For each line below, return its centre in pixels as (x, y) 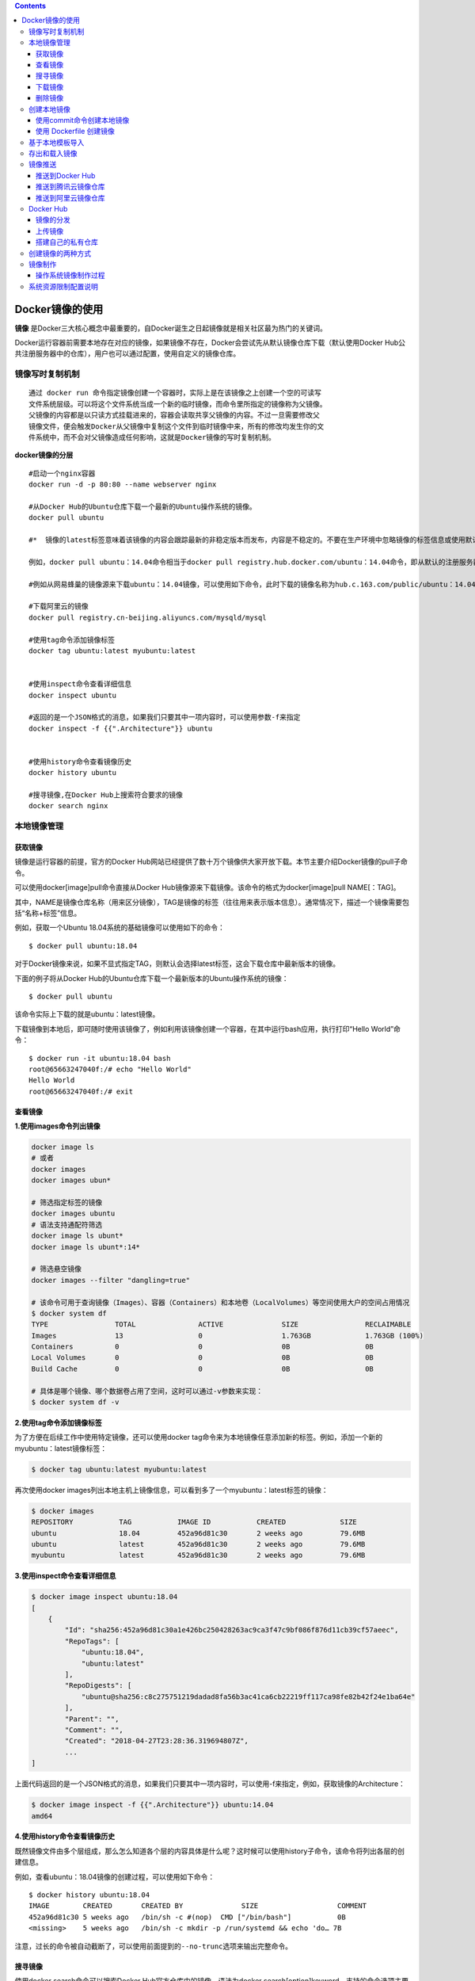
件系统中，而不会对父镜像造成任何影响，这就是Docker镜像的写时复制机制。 (152, 437)
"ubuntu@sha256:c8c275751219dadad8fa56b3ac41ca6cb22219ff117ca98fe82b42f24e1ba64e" (248, 1697)
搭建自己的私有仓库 (67, 242)
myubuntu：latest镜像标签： (61, 1448)
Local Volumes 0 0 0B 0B (202, 1358)
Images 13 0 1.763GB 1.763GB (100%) (227, 1336)
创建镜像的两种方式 (60, 253)
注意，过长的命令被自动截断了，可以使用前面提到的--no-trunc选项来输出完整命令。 (154, 1946)
